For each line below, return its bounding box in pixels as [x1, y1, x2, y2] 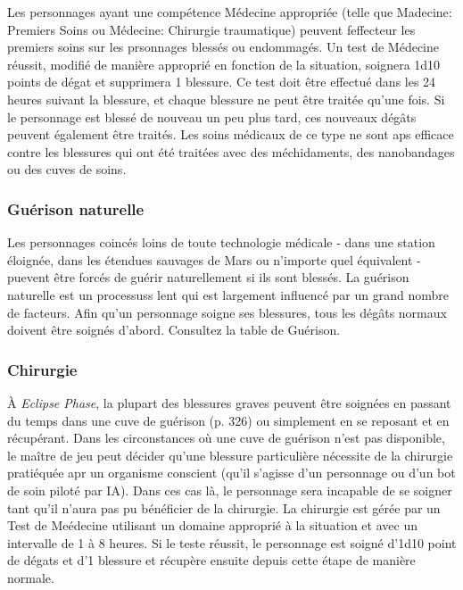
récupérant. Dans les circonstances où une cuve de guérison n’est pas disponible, [7, 428, 445, 447]
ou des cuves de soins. [7, 160, 127, 179]
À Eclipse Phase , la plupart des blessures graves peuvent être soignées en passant [7, 393, 451, 411]
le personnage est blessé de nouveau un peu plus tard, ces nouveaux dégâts [7, 107, 417, 126]
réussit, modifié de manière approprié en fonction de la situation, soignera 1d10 [7, 54, 441, 73]
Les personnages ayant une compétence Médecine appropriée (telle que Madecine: [7, 3, 452, 21]
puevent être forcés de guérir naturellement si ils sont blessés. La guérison [7, 268, 409, 287]
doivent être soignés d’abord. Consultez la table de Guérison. [7, 320, 341, 339]
